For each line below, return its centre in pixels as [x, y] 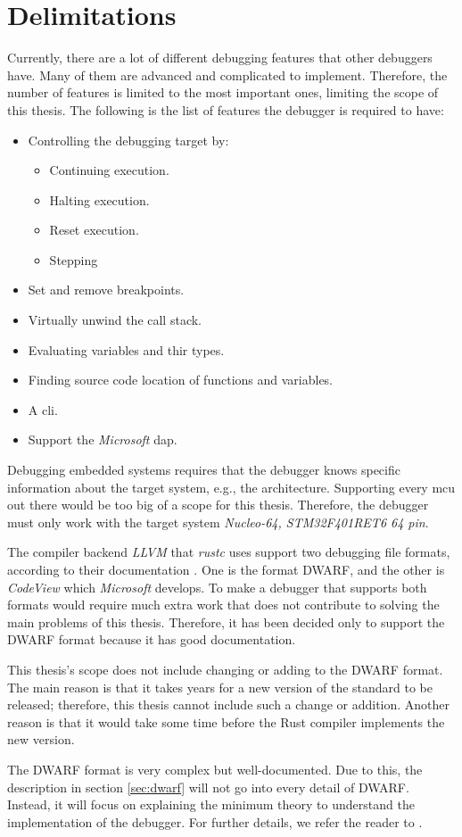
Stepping [74, 259]
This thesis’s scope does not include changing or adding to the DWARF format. [225, 669]
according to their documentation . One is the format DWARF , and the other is [226, 569]
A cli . [43, 409]
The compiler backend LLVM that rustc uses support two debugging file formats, [229, 552]
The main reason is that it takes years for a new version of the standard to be [220, 687]
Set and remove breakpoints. [106, 290]
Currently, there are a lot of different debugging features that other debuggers [220, 58]
